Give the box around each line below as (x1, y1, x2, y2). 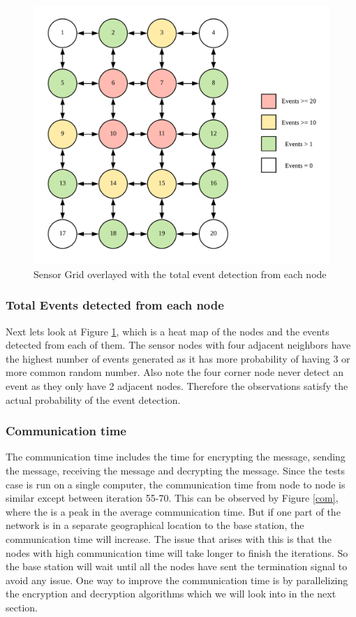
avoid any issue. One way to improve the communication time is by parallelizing (6, 572, 348, 587)
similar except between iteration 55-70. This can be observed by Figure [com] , (6, 491, 339, 505)
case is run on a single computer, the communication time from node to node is (6, 477, 346, 491)
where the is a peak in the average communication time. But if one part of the (6, 504, 341, 518)
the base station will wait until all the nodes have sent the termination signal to (6, 559, 348, 574)
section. (6, 600, 38, 614)
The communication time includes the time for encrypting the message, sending (6, 449, 346, 464)
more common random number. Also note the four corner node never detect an (6, 365, 344, 379)
